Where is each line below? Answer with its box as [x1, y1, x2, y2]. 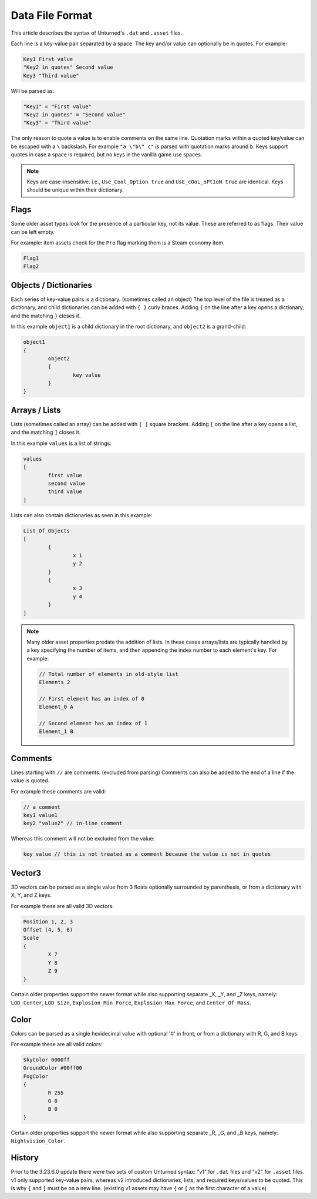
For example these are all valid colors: [11, 1041, 103, 1048]
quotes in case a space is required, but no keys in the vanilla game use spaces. [11, 151, 203, 158]
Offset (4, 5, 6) [23, 926, 73, 933]
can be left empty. [11, 228, 55, 235]
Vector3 [11, 868, 41, 878]
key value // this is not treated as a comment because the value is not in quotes [23, 851, 271, 858]
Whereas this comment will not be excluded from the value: [11, 835, 155, 842]
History [11, 1153, 39, 1163]
